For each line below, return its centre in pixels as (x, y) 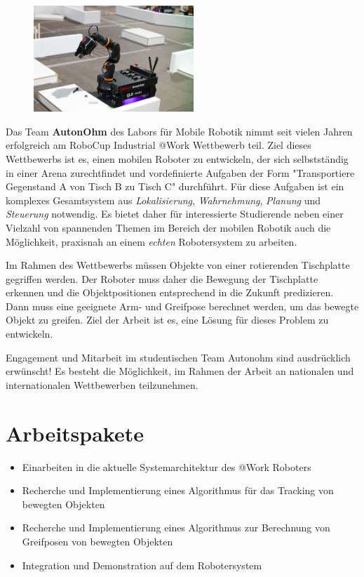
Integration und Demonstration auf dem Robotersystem (142, 565)
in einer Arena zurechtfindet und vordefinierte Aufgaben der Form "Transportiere (180, 172)
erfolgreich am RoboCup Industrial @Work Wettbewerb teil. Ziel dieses (159, 145)
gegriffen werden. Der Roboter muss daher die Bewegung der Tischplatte (162, 278)
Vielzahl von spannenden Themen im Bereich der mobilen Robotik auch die (168, 227)
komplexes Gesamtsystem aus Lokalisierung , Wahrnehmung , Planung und (163, 200)
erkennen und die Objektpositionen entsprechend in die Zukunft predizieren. (170, 292)
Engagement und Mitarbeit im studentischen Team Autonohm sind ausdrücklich (178, 357)
